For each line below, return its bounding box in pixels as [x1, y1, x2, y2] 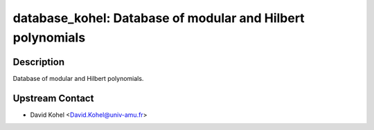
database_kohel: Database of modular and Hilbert [12, 10, 305, 26]
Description [12, 56, 65, 68]
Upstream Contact [12, 92, 94, 104]
